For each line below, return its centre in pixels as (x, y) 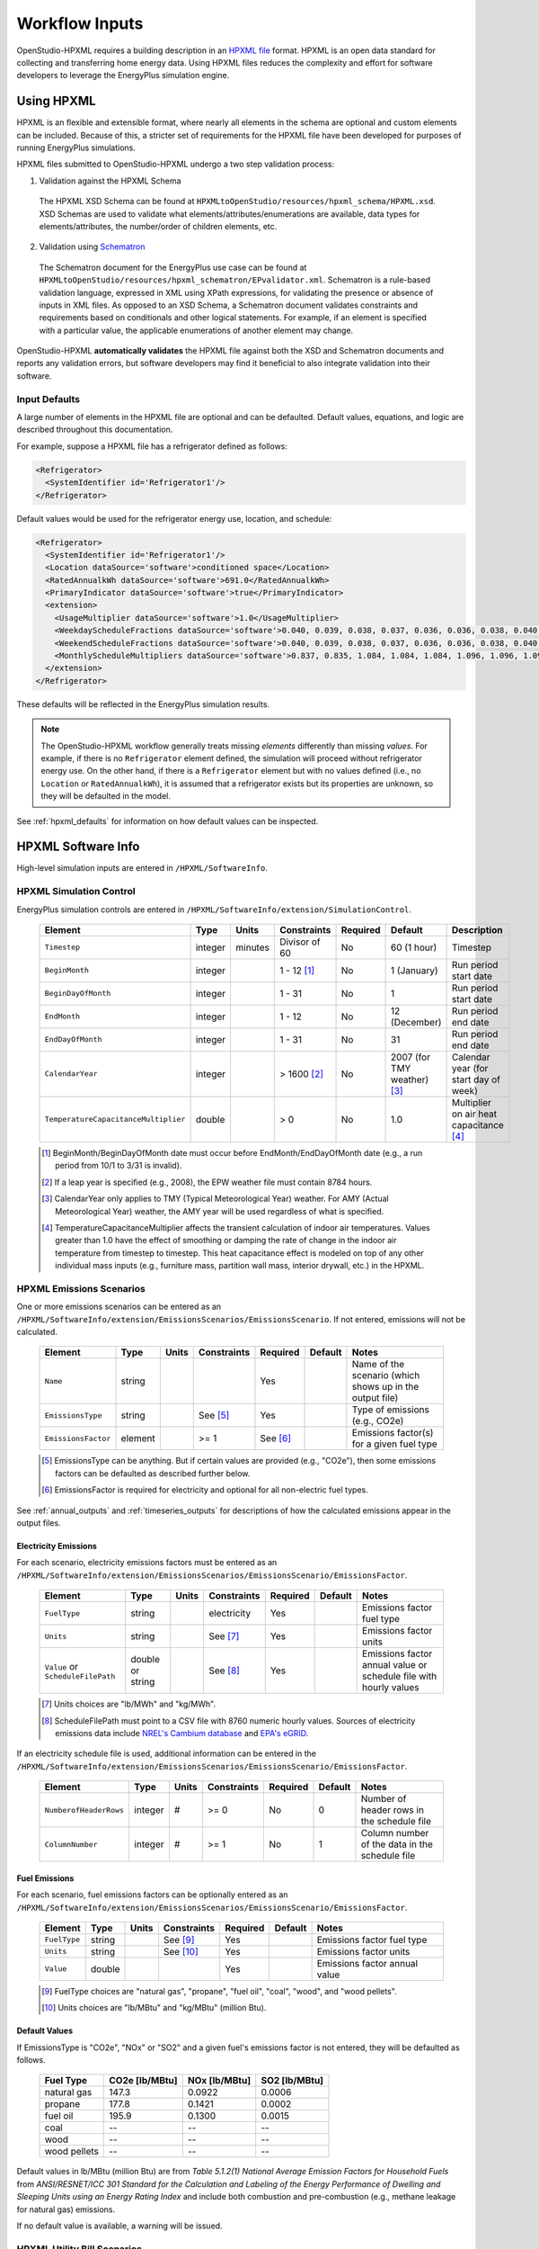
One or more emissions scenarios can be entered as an (119, 1307)
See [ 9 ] (179, 1940)
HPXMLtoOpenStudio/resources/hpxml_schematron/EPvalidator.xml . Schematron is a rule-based (235, 280)
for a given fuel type (394, 1444)
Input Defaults (49, 399)
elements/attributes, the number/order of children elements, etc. (158, 226)
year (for (470, 1068)
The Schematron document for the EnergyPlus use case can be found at (173, 267)
